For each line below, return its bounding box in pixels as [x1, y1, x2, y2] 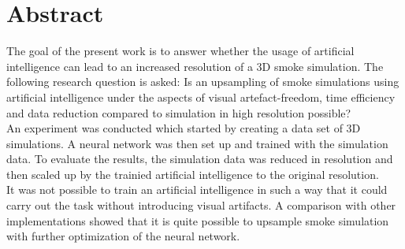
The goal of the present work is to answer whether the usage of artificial [6, 43, 355, 59]
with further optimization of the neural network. [6, 228, 240, 244]
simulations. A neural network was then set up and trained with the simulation [6, 135, 388, 151]
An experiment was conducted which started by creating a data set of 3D [6, 120, 361, 136]
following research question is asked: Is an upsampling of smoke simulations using [6, 73, 399, 90]
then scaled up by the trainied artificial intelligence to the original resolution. [6, 165, 379, 182]
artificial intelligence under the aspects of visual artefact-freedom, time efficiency [6, 88, 396, 105]
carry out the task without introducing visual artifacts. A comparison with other [6, 197, 396, 214]
